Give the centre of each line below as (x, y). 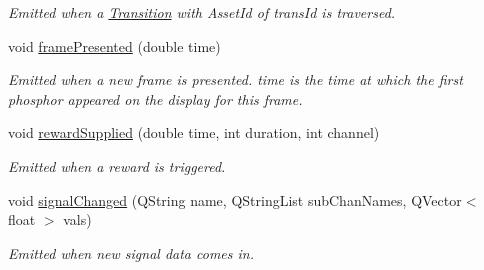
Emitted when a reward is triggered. (117, 165)
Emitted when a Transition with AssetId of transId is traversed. (202, 12)
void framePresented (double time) (114, 45)
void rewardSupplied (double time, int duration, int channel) (194, 132)
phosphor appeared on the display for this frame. (155, 98)
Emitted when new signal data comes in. (131, 252)
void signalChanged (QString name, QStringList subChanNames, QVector (235, 199)
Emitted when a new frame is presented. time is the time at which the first (235, 79)
